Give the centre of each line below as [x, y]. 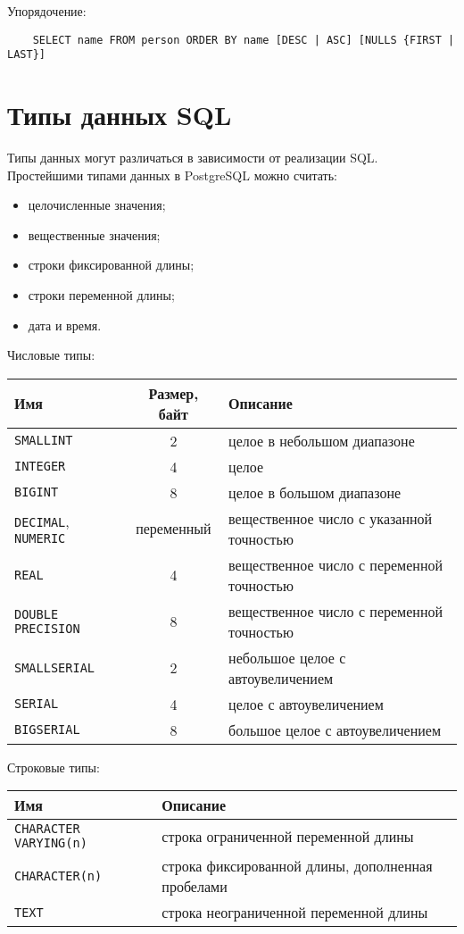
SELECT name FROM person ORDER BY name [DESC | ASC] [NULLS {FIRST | [244, 40]
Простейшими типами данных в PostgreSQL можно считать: [173, 175]
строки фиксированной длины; [111, 265]
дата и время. [65, 325]
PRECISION [47, 628]
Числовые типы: [51, 355]
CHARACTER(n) [58, 876]
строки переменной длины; [101, 295]
